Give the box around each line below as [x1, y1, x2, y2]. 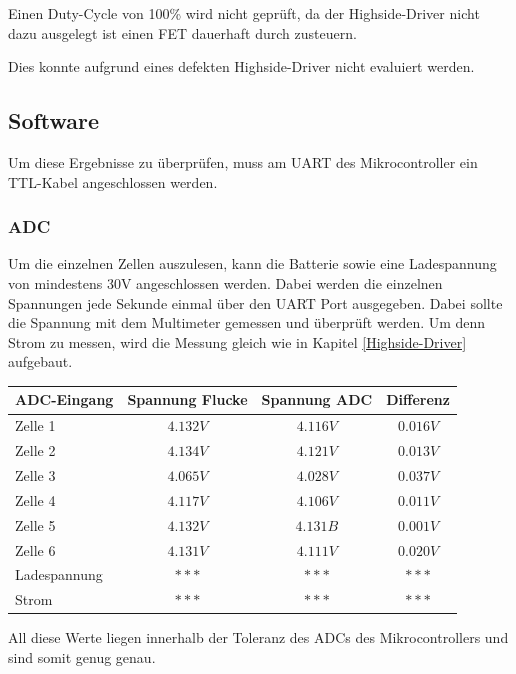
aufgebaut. [8, 351, 73, 372]
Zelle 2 [15, 440, 56, 461]
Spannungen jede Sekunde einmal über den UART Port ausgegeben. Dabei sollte [8, 292, 503, 313]
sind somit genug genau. [8, 646, 156, 667]
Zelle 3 [15, 464, 56, 485]
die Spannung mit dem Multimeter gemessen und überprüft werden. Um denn [8, 312, 486, 333]
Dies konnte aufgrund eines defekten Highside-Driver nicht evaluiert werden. [8, 56, 475, 77]
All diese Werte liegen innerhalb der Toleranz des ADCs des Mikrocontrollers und [8, 627, 509, 648]
